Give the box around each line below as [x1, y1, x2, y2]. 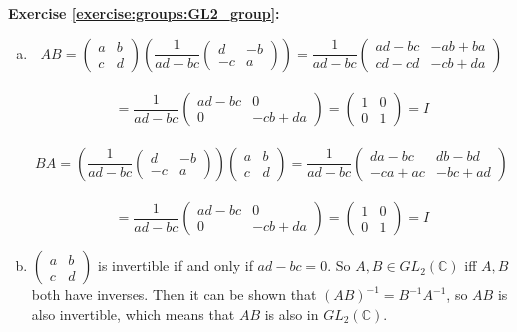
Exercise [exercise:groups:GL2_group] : [8, 3, 280, 23]
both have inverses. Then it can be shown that [31, 284, 317, 305]
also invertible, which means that [31, 303, 235, 324]
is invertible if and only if [97, 255, 253, 276]
